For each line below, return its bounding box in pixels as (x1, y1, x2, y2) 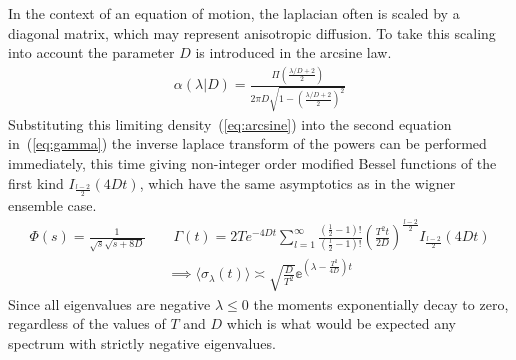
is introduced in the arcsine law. (195, 42, 392, 63)
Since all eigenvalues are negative (8, 293, 211, 314)
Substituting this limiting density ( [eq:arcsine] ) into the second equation (8, 113, 452, 134)
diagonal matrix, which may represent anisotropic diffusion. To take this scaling (8, 22, 496, 43)
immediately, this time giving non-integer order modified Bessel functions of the (8, 153, 497, 174)
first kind (8, 172, 64, 193)
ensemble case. (8, 195, 97, 216)
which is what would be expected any (226, 313, 456, 334)
